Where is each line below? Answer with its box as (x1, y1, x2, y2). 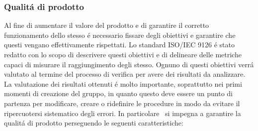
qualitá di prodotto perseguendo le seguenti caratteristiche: (4, 118, 183, 128)
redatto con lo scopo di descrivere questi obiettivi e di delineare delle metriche (4, 49, 242, 59)
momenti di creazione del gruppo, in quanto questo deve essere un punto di (4, 88, 233, 99)
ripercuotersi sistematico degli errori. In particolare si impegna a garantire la (4, 108, 241, 118)
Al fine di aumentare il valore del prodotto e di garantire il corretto (4, 20, 209, 30)
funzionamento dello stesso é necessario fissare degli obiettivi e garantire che (4, 29, 236, 40)
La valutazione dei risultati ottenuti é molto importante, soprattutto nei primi (4, 78, 242, 89)
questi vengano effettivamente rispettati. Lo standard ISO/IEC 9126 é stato (4, 39, 235, 50)
